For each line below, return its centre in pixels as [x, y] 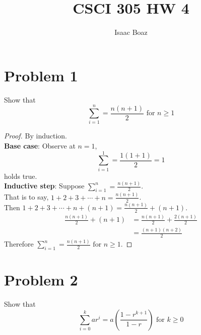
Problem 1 [41, 75]
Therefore [19, 244]
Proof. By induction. [36, 136]
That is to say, [26, 197]
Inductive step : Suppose [44, 186]
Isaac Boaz [131, 32]
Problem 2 [41, 280]
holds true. [21, 176]
